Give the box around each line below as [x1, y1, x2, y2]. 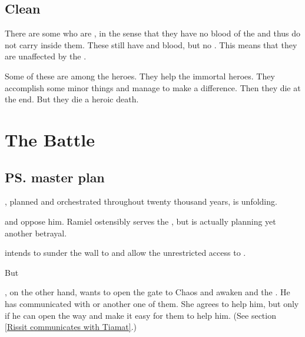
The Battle [5, 127, 95, 151]
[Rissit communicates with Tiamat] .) [5, 321, 137, 333]
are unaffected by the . [5, 50, 87, 62]
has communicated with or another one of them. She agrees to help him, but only [5, 297, 299, 309]
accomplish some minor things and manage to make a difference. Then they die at [5, 81, 301, 94]
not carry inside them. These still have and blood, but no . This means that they [5, 38, 297, 51]
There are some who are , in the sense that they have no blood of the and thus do [5, 27, 301, 39]
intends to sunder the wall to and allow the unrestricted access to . [5, 246, 246, 259]
